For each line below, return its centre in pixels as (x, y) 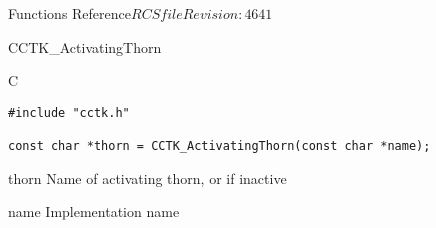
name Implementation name (94, 211)
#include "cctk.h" (69, 112)
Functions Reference (70, 13)
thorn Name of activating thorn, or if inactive (147, 177)
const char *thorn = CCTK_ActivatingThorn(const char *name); (219, 146)
